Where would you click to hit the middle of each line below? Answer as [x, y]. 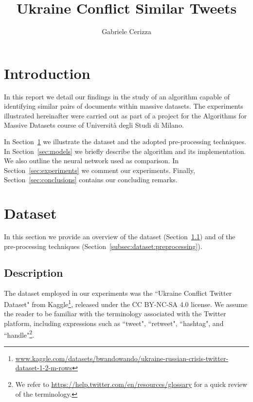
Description [34, 272]
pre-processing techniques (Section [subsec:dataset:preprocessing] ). [103, 246]
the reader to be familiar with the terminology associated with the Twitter [115, 314]
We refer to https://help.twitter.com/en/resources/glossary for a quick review [131, 384]
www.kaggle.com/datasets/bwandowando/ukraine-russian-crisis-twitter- [122, 358]
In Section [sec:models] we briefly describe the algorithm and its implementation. [125, 151]
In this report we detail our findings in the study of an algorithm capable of [117, 96]
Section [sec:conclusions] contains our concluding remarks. [91, 180]
